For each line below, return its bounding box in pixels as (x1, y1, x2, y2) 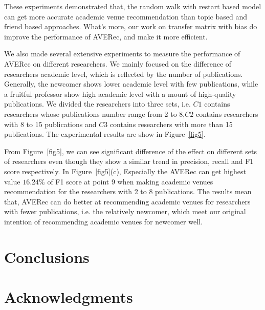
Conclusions (4, 246, 90, 267)
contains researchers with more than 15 (109, 118, 233, 129)
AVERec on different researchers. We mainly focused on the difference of (4, 58, 232, 69)
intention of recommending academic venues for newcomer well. (4, 216, 203, 226)
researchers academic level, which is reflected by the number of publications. (4, 68, 243, 79)
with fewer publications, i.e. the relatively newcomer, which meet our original (4, 206, 246, 217)
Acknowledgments (4, 286, 133, 307)
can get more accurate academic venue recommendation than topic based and (4, 11, 247, 22)
